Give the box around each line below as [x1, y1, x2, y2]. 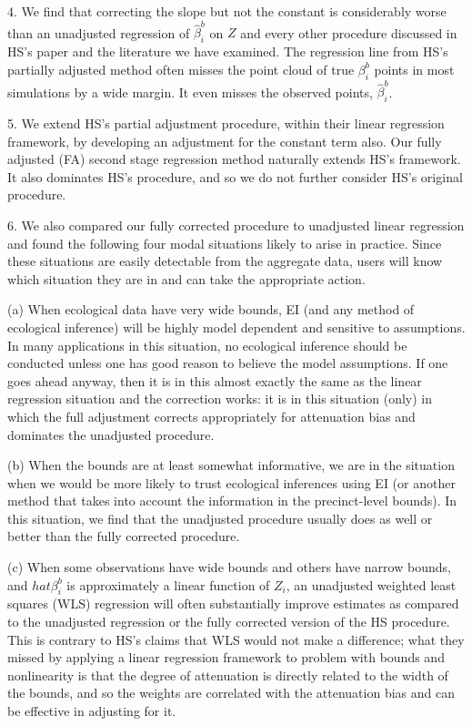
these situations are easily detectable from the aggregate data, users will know [7, 251, 443, 271]
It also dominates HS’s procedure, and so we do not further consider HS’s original [7, 167, 463, 186]
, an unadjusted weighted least [286, 575, 457, 594]
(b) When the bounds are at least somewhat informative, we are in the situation [7, 455, 455, 475]
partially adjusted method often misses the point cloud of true [7, 59, 355, 78]
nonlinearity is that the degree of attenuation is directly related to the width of [7, 665, 448, 684]
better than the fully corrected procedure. [7, 527, 240, 546]
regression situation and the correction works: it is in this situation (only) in [7, 389, 433, 408]
